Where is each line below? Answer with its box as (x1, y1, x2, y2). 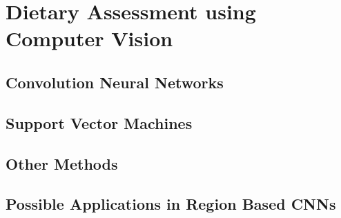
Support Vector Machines (6, 112, 193, 133)
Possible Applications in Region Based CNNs (6, 193, 336, 215)
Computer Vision (6, 24, 173, 52)
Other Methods (6, 152, 118, 174)
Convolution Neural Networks (6, 71, 224, 92)
